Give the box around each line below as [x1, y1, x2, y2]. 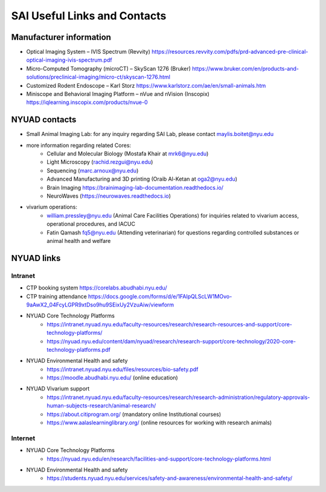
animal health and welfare [46, 238, 111, 244]
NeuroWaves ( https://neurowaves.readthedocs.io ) [46, 192, 171, 199]
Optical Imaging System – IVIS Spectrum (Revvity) [26, 48, 151, 56]
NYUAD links [11, 253, 61, 263]
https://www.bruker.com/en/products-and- [192, 65, 299, 72]
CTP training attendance [26, 293, 87, 300]
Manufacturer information [11, 32, 112, 42]
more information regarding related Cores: [26, 141, 132, 149]
